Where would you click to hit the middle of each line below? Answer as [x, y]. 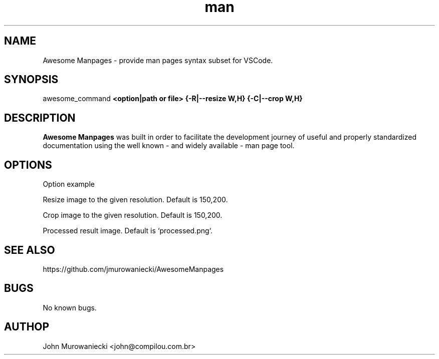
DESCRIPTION [40, 118]
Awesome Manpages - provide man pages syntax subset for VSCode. [158, 60]
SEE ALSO [30, 250]
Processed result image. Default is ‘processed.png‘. [128, 231]
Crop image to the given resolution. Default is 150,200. [133, 215]
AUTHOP [27, 327]
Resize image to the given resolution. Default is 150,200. [135, 200]
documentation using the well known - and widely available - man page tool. [169, 146]
